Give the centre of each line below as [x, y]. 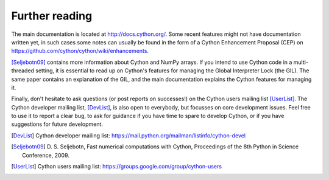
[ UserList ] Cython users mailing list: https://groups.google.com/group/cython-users [117, 167]
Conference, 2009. [46, 155]
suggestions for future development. [57, 124]
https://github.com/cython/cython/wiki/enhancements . [80, 51]
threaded [23, 71]
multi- [301, 62]
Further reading [52, 16]
